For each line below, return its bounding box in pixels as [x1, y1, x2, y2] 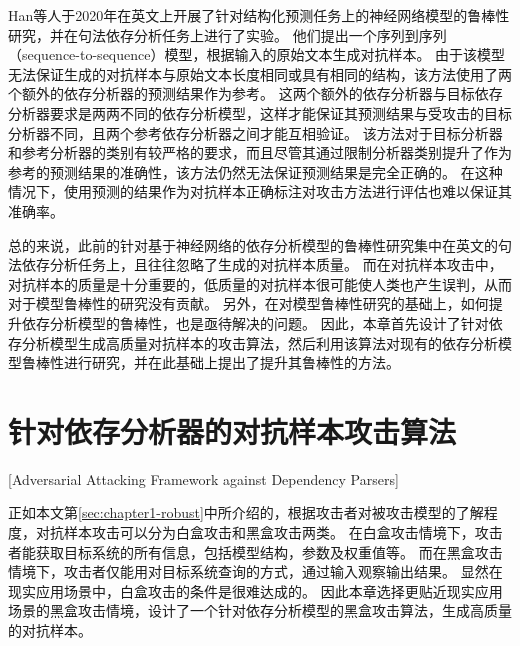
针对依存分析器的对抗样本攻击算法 [8, 410, 457, 451]
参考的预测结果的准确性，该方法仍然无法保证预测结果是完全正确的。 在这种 [8, 161, 503, 182]
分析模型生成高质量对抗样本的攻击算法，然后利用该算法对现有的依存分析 [21, 332, 498, 353]
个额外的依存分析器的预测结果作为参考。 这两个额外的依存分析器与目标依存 [8, 83, 503, 104]
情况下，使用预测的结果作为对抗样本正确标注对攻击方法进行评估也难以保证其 [8, 181, 512, 202]
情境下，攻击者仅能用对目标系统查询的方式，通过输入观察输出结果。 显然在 [8, 561, 503, 582]
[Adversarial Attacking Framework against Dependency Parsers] [8, 468, 399, 489]
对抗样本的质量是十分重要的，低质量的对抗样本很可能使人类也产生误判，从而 [8, 273, 512, 294]
